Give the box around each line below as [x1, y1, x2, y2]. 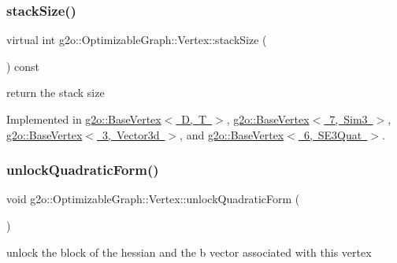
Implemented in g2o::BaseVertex [6, 111, 161, 127]
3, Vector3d [102, 126, 160, 143]
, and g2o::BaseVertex [180, 126, 284, 143]
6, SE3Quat [303, 126, 362, 143]
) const [6, 57, 40, 74]
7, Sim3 [329, 111, 368, 127]
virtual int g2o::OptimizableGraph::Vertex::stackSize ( [6, 31, 267, 48]
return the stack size [6, 84, 105, 101]
